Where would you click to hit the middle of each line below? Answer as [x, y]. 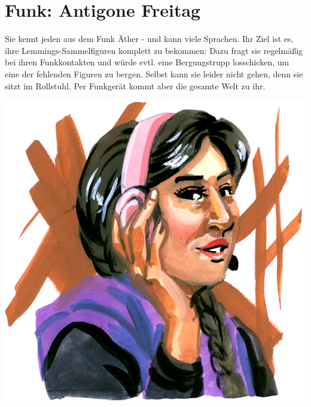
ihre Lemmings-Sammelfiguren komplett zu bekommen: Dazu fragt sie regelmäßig [154, 50]
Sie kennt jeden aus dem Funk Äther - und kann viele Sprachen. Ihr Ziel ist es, [149, 39]
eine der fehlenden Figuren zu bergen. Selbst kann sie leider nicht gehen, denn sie [154, 73]
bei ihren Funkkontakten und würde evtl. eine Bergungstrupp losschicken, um [147, 62]
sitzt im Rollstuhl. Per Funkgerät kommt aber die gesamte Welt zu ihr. [135, 85]
